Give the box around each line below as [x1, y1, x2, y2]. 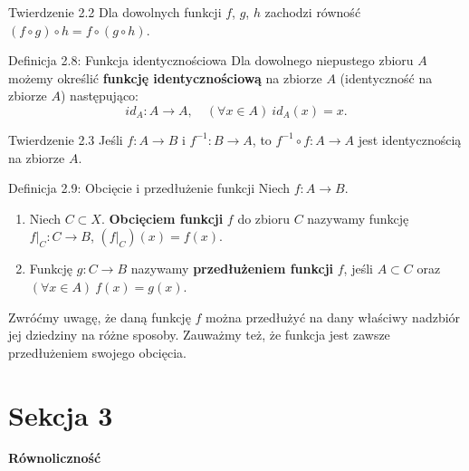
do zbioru [237, 208, 290, 227]
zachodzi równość [264, 3, 361, 21]
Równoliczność [8, 448, 101, 467]
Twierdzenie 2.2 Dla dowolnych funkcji [8, 3, 222, 21]
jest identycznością [358, 130, 462, 149]
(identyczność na [340, 68, 433, 87]
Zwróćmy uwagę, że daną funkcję [8, 307, 191, 326]
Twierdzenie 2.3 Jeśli [8, 130, 123, 149]
